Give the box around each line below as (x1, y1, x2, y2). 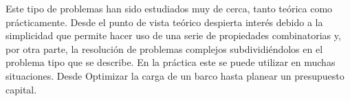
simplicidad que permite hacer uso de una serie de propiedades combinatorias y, (6, 28, 341, 43)
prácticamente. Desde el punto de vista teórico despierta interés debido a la (6, 14, 323, 29)
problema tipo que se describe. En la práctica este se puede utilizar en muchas (6, 55, 336, 69)
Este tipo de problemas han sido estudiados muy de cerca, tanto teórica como (6, 1, 333, 15)
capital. (6, 82, 37, 96)
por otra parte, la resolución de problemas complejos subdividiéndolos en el (6, 41, 323, 56)
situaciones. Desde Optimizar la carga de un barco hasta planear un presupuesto (6, 68, 344, 82)
